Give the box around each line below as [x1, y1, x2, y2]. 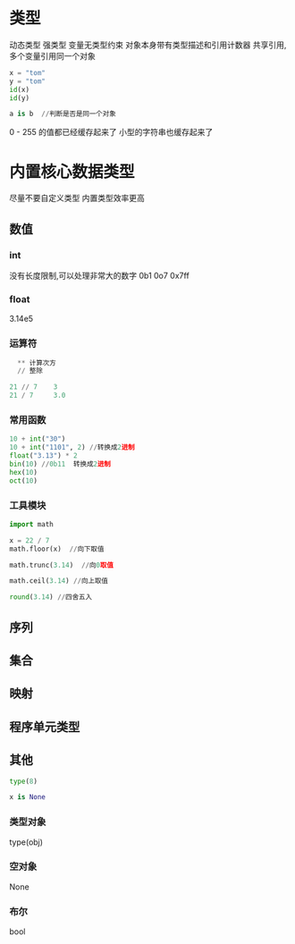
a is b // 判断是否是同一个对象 [9, 109, 116, 119]
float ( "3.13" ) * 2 [9, 451, 78, 460]
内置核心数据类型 [9, 162, 136, 181]
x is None [9, 793, 46, 802]
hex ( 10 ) [9, 468, 38, 476]
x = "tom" [9, 68, 46, 77]
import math [9, 519, 54, 528]
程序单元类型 [9, 719, 80, 734]
